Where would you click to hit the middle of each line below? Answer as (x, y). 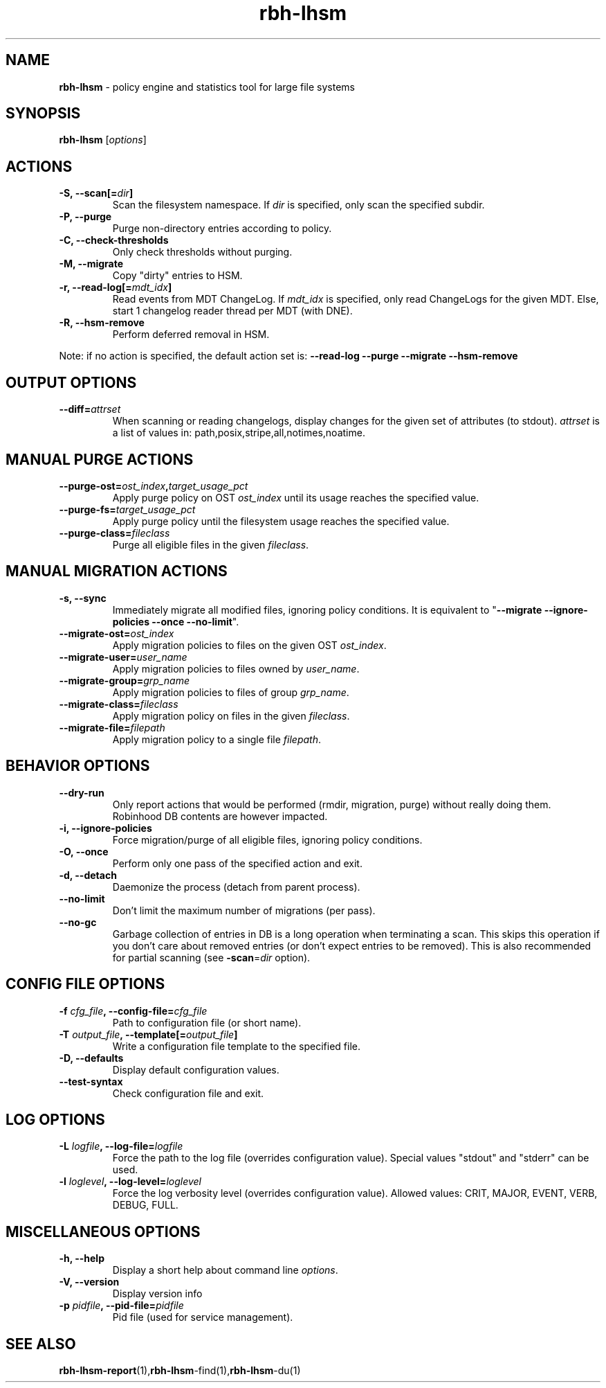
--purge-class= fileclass (114, 533)
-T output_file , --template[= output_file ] (148, 1034)
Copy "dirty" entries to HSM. (177, 276)
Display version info (157, 1294)
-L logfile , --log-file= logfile (121, 1146)
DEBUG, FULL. (145, 1205)
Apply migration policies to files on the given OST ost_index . (249, 645)
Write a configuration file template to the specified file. (237, 1046)
